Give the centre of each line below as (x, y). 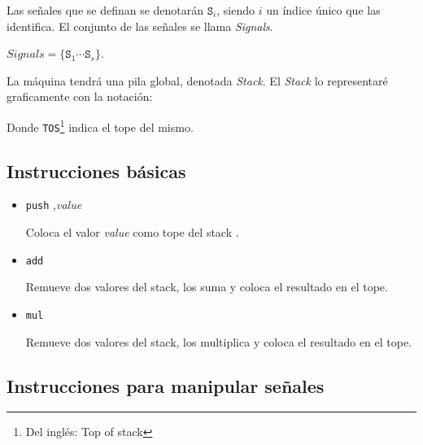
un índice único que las (323, 10)
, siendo (236, 10)
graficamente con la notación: (80, 96)
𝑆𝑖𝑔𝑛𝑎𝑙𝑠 (26, 55)
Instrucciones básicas (96, 170)
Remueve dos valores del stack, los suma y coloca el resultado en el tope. (207, 287)
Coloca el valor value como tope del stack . (132, 232)
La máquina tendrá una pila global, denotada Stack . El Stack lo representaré (197, 80)
